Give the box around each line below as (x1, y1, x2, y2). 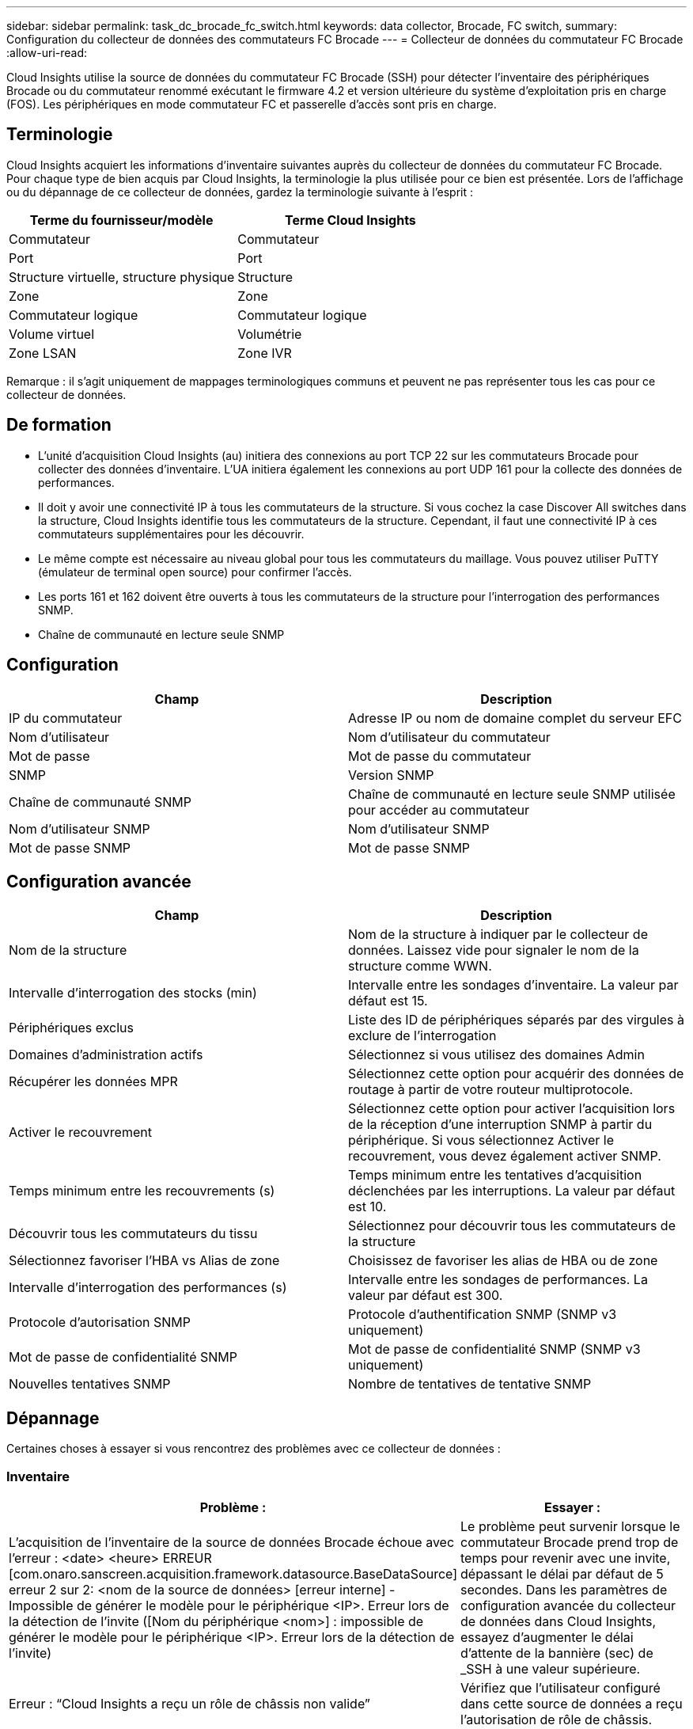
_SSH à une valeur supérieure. (460, 1660, 641, 1677)
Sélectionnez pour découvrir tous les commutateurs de (348, 1218, 676, 1234)
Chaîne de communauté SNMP (9, 793, 191, 810)
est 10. (348, 1199, 387, 1215)
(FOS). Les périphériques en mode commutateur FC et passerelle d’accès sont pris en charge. (6, 97, 497, 111)
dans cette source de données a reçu (460, 1695, 683, 1712)
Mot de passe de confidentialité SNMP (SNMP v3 (348, 1341, 641, 1358)
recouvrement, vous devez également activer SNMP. (348, 1148, 661, 1165)
